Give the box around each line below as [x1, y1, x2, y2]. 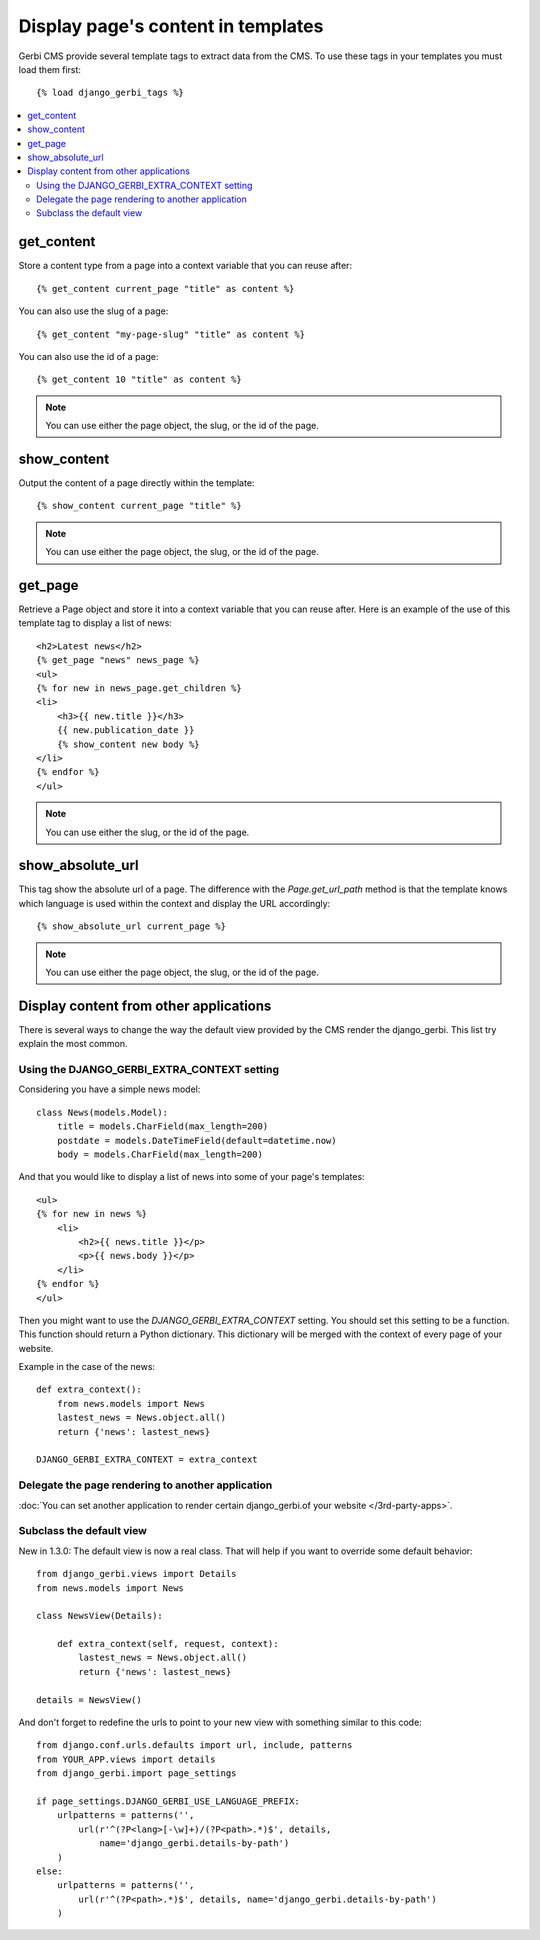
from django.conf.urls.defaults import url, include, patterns [36, 1740, 353, 1751]
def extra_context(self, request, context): [56, 1638, 279, 1650]
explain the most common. [18, 1038, 129, 1050]
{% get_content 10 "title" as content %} [36, 374, 242, 385]
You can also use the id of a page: [18, 350, 159, 362]
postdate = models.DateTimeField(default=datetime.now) [56, 1135, 337, 1146]
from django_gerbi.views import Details [36, 1568, 237, 1580]
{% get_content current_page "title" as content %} [36, 283, 295, 294]
